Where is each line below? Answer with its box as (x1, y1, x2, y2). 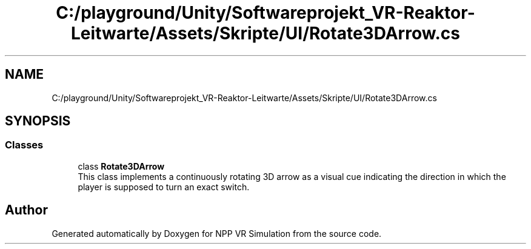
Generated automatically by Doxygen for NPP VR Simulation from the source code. (52, 228, 382, 239)
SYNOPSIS (5, 113, 71, 129)
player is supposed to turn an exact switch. (78, 181, 250, 192)
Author (5, 202, 48, 218)
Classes (5, 139, 44, 151)
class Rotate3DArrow (78, 161, 165, 171)
